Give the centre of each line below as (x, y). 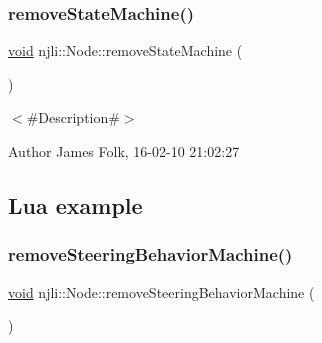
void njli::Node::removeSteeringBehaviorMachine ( (161, 291)
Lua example (75, 204)
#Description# (73, 117)
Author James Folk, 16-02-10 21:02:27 (124, 151)
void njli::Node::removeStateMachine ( (125, 50)
